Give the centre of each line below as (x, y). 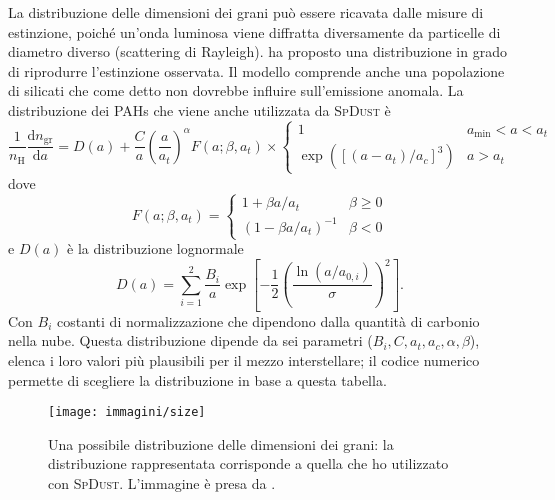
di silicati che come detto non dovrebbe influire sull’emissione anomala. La (236, 90)
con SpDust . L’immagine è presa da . (162, 483)
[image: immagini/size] (127, 412)
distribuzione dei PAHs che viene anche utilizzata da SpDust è (199, 109)
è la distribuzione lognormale (155, 248)
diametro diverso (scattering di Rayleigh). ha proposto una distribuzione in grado (257, 51)
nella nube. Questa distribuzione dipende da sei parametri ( (190, 340)
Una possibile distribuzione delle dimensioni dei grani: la (221, 443)
